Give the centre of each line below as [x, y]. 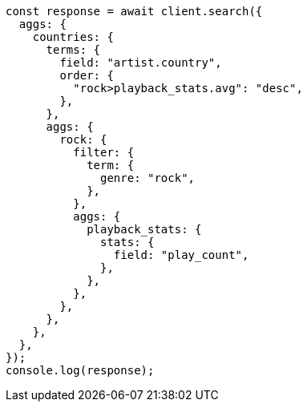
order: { [87, 75]
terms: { [73, 50]
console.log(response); [80, 370]
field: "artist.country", [141, 63]
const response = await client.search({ [134, 11]
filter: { [104, 152]
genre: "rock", [148, 178]
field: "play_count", [181, 255]
